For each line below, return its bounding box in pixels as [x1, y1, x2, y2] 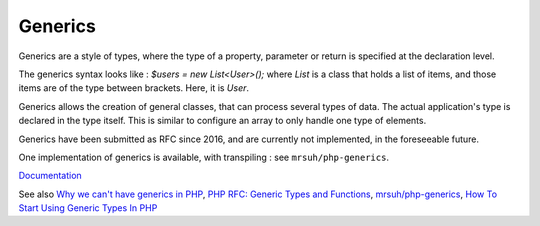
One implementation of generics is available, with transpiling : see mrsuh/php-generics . [18, 151, 390, 163]
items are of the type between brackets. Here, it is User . [18, 82, 250, 94]
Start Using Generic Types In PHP [18, 202, 158, 214]
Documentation [18, 170, 82, 182]
